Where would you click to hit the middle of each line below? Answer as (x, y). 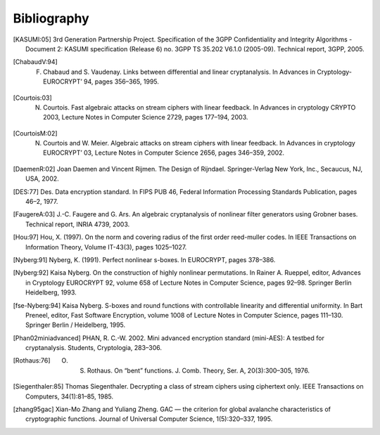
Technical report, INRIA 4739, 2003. (78, 224)
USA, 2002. (42, 178)
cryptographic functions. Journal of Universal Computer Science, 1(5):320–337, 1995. (149, 419)
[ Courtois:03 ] (32, 98)
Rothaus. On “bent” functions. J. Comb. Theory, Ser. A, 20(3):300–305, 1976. (198, 370)
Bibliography (51, 18)
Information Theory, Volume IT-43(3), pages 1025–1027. (106, 247)
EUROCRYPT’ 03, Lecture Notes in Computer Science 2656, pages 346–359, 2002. (164, 153)
